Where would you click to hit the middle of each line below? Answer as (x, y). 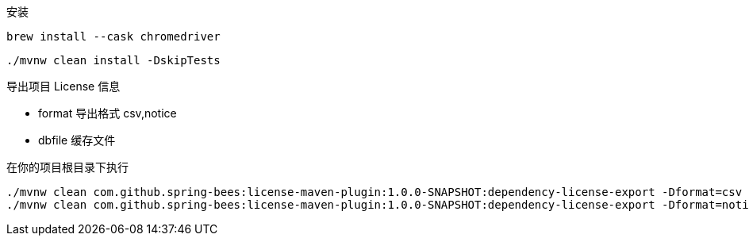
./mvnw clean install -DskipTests (113, 60)
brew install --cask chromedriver (113, 36)
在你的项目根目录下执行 (67, 167)
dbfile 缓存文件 (77, 140)
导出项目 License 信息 (63, 86)
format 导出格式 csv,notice (108, 113)
